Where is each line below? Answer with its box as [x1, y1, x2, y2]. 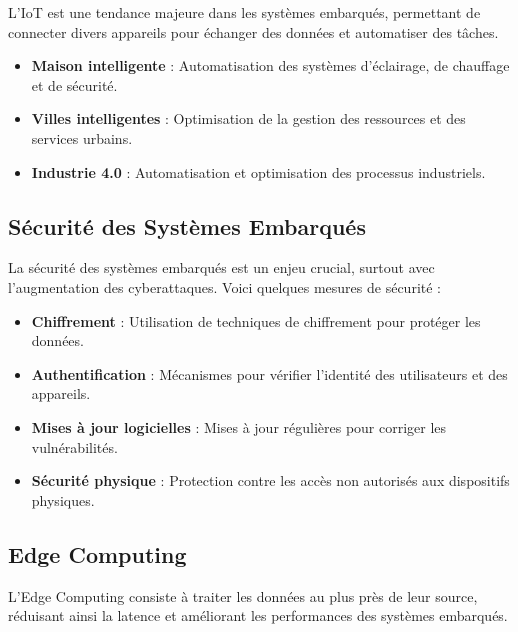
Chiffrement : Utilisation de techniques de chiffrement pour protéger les [31, 310, 481, 331]
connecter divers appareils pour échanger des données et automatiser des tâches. [8, 21, 499, 42]
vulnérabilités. [31, 436, 118, 457]
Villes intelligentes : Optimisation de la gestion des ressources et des [31, 108, 466, 129]
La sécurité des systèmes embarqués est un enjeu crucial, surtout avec [8, 257, 435, 278]
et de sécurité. [31, 74, 118, 95]
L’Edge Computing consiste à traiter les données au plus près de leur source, [8, 585, 478, 606]
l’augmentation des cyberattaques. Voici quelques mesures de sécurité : [8, 276, 441, 297]
